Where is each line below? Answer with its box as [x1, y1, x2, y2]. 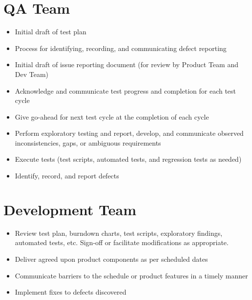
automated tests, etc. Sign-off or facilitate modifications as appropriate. [15, 237, 229, 248]
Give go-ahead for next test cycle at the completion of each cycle [15, 111, 209, 122]
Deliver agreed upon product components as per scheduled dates [15, 253, 208, 264]
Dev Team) [15, 69, 49, 79]
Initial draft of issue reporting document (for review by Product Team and [15, 59, 238, 70]
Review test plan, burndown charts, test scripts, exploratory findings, [15, 227, 223, 238]
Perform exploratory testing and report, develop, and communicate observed [15, 128, 244, 138]
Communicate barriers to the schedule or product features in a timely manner [15, 270, 248, 280]
